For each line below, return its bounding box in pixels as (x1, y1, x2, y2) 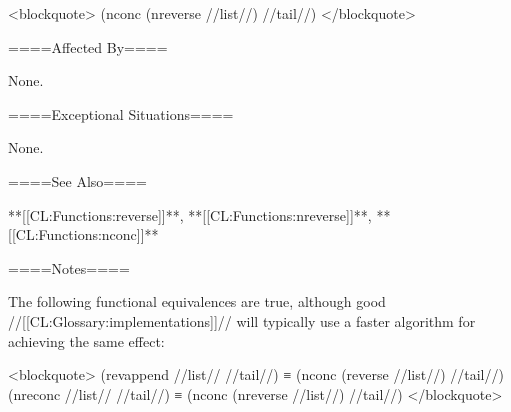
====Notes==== (8, 257, 130, 278)
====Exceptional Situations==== (8, 103, 234, 124)
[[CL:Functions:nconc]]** (8, 224, 159, 245)
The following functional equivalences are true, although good (8, 291, 386, 312)
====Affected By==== (8, 36, 168, 57)
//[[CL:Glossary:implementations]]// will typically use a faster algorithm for (8, 310, 476, 331)
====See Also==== (8, 170, 147, 191)
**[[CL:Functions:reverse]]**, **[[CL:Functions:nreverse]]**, (8, 204, 372, 225)
